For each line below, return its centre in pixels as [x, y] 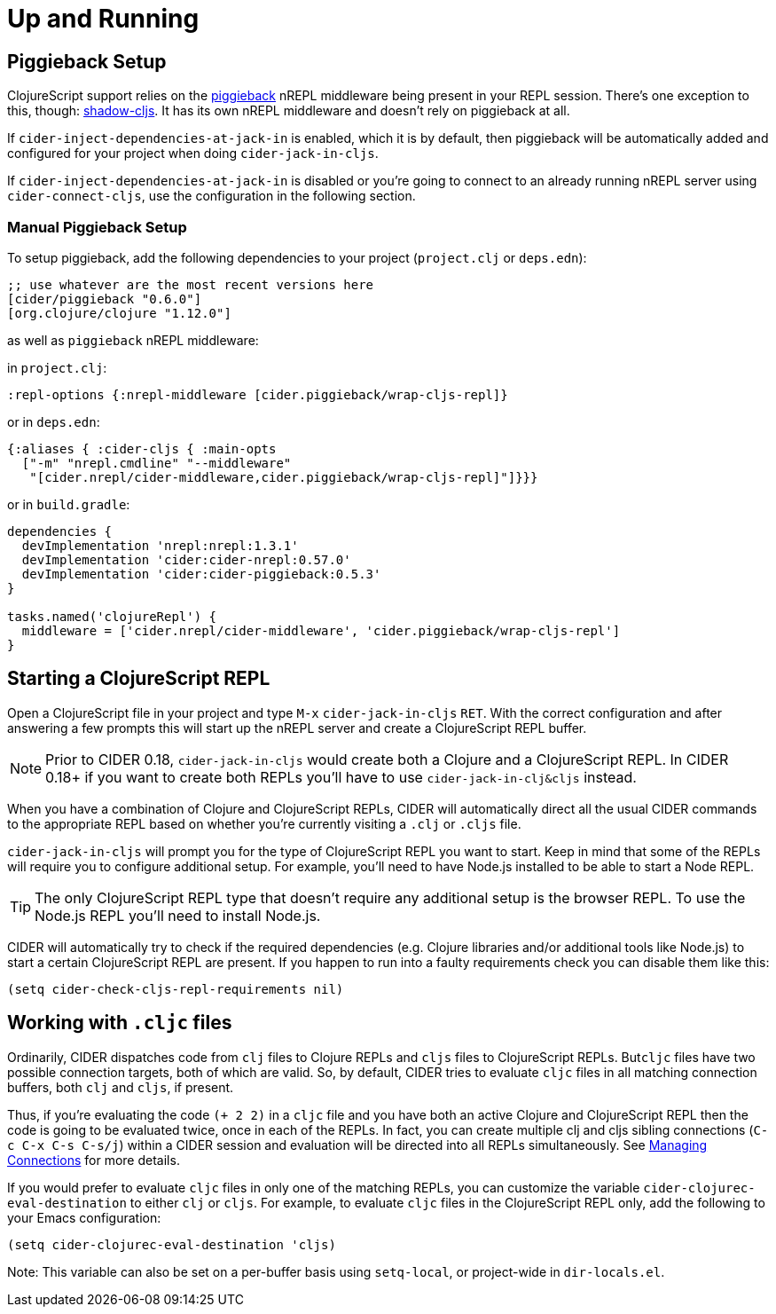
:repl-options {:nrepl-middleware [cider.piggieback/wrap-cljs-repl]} [258, 394]
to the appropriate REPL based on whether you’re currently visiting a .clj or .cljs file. [264, 823]
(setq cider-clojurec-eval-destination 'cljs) [172, 1244]
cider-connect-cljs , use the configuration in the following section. [212, 196]
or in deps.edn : [54, 421]
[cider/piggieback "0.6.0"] [105, 299]
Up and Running [103, 19]
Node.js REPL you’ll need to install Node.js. [178, 915]
